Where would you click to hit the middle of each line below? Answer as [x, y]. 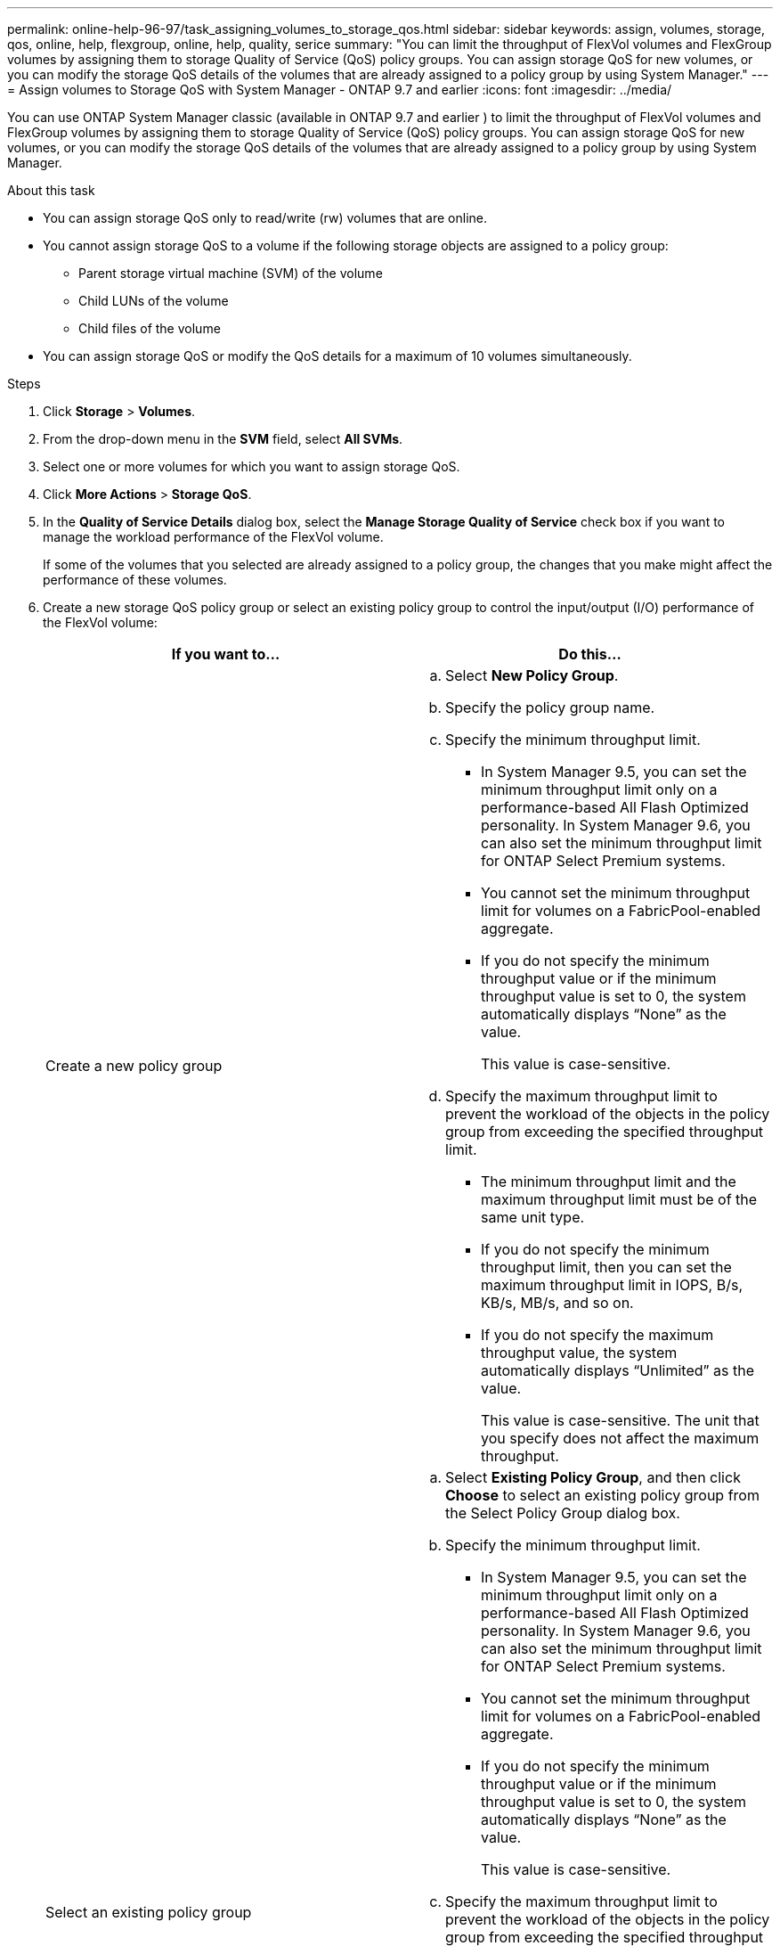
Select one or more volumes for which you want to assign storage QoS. [252, 466]
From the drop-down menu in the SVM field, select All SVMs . [223, 439]
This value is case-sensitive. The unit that [620, 1420]
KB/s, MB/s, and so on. [557, 1303]
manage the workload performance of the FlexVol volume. [213, 537]
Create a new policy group [134, 1066]
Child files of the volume [150, 328]
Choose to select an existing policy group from [602, 1495]
